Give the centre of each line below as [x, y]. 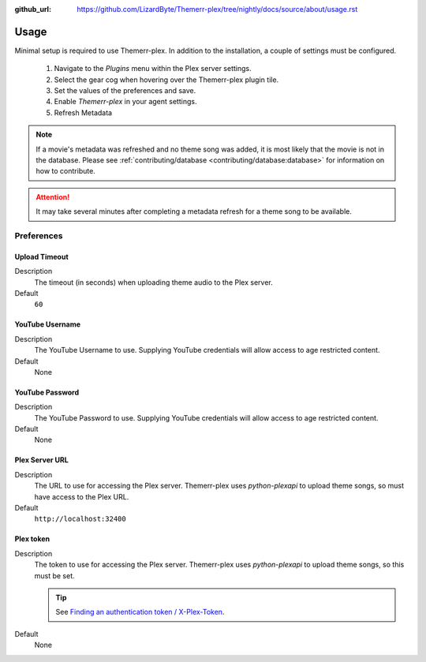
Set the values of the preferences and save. [125, 91]
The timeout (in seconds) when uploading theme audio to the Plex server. [153, 282]
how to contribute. [66, 171]
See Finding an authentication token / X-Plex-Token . [140, 612]
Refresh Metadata [83, 112]
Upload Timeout [41, 256]
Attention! [53, 196]
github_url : [33, 9]
